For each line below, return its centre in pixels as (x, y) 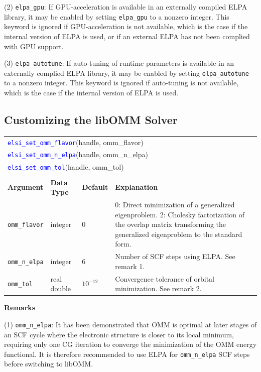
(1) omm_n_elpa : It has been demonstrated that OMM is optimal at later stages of (130, 324)
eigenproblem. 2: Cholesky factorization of (180, 214)
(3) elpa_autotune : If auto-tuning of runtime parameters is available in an (119, 63)
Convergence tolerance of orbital (165, 278)
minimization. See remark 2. (158, 288)
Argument (26, 187)
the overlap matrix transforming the (171, 224)
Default (95, 187)
